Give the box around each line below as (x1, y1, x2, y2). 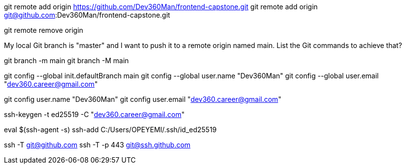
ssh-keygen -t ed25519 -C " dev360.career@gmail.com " (4, 110, 185, 119)
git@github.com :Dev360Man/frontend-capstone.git (4, 11, 170, 19)
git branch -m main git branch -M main (4, 56, 129, 65)
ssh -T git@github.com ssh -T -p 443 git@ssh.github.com (4, 141, 191, 149)
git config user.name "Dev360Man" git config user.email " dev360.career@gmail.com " (4, 95, 281, 103)
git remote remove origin (4, 26, 83, 34)
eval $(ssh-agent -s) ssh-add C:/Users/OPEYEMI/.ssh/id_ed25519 (4, 125, 217, 134)
